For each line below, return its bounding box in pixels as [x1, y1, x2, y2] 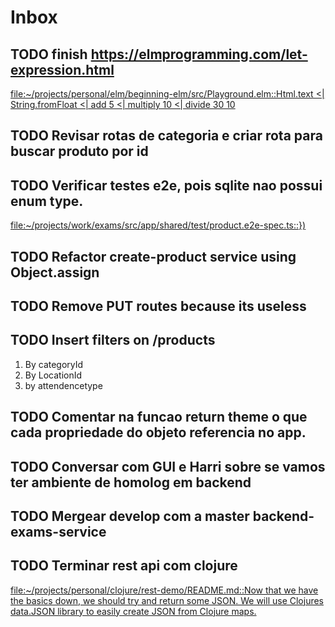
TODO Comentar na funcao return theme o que [10, 409, 308, 426]
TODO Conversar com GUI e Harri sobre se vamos [10, 458, 326, 475]
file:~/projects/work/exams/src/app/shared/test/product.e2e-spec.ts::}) [10, 219, 307, 231]
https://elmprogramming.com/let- [90, 46, 308, 63]
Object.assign [10, 264, 100, 281]
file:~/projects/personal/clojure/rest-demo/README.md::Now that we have [10, 584, 319, 596]
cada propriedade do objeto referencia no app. [10, 424, 307, 441]
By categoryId [24, 358, 84, 370]
